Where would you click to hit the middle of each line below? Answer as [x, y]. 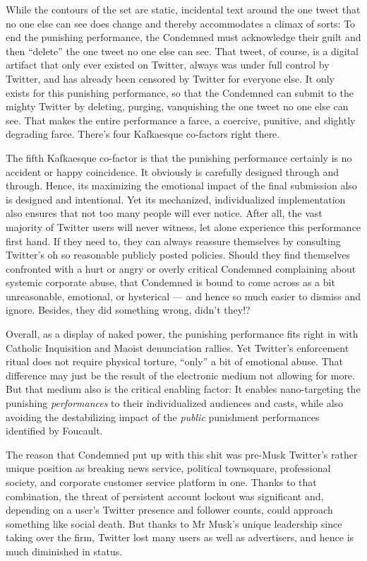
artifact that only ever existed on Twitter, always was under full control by [168, 65]
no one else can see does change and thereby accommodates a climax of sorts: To [181, 23]
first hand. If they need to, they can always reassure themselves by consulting [173, 241]
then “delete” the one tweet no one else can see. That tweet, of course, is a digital [182, 51]
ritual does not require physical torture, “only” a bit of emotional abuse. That [175, 361]
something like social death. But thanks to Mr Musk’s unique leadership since [174, 523]
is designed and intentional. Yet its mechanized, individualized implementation [176, 199]
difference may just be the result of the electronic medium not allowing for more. [180, 375]
